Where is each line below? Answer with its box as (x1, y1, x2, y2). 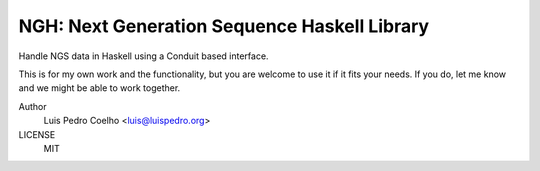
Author (18, 100, 47, 112)
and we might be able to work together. (18, 82, 181, 94)
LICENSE (18, 128, 56, 140)
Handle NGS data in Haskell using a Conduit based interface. (18, 50, 269, 62)
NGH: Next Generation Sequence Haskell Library (18, 15, 430, 37)
